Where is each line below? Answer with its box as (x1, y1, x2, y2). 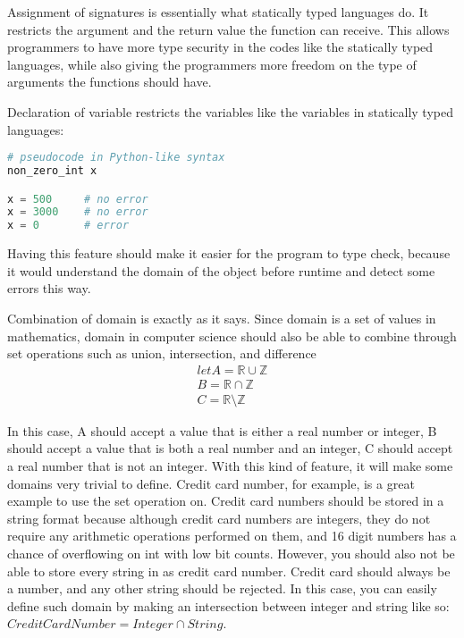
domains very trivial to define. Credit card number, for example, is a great (7, 474, 415, 492)
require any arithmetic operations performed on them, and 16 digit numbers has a (7, 526, 457, 545)
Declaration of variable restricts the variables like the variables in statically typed (7, 102, 453, 121)
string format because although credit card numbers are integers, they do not (7, 508, 431, 527)
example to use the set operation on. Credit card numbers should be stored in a (7, 491, 444, 510)
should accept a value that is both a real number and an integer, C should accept (7, 439, 453, 458)
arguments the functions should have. (7, 72, 212, 91)
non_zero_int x (7, 164, 97, 178)
